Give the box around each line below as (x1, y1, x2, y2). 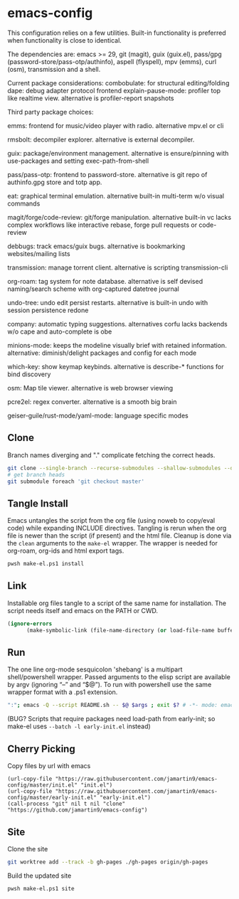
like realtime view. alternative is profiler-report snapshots (7, 94, 174, 102)
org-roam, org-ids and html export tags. (7, 546, 124, 555)
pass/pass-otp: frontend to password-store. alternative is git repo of (7, 170, 208, 179)
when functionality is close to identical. (7, 36, 122, 44)
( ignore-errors (7, 620, 53, 627)
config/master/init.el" (7, 782, 78, 789)
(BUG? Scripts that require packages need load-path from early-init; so (7, 715, 216, 723)
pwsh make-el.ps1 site (7, 885, 75, 892)
